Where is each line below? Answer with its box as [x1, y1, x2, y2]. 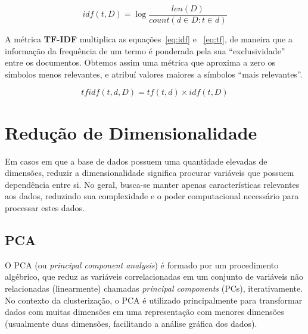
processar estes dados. [5, 201, 85, 214]
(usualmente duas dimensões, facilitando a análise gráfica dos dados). [5, 317, 257, 329]
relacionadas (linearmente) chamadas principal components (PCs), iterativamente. [5, 282, 303, 294]
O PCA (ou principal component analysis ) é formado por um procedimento [5, 258, 279, 271]
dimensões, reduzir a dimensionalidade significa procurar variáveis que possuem [5, 166, 294, 179]
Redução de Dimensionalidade [5, 120, 257, 144]
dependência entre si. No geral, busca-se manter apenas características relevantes [5, 178, 300, 190]
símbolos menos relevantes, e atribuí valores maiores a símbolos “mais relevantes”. [5, 67, 303, 80]
